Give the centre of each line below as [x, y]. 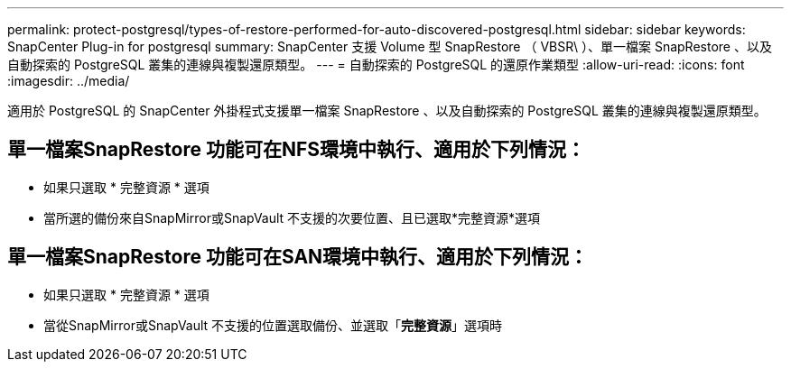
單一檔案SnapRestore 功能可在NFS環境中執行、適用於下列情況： [297, 150]
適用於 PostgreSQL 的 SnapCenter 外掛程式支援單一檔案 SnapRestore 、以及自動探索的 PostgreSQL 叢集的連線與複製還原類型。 [387, 111]
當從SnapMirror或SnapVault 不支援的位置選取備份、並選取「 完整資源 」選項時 [273, 325]
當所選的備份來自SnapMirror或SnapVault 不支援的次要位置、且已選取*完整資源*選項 [292, 217]
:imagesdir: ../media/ [69, 81]
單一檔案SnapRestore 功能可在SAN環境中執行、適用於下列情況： [298, 257]
